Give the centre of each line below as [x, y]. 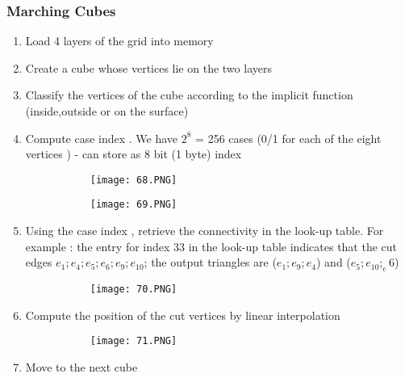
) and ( [333, 262]
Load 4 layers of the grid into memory [119, 41]
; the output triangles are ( [210, 262]
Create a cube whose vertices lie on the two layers [148, 67]
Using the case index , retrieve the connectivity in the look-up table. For [205, 231]
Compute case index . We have [102, 138]
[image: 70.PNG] [134, 290]
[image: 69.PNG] [134, 205]
